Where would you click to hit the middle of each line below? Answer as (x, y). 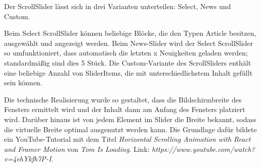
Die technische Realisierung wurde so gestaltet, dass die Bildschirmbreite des (123, 99)
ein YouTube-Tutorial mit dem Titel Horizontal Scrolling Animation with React (127, 139)
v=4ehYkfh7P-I (28, 159)
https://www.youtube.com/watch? (203, 149)
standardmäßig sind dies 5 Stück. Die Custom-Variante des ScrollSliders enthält (128, 62)
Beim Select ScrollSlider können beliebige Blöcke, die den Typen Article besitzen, (130, 33)
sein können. (23, 82)
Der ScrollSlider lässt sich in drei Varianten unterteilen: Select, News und (118, 6)
